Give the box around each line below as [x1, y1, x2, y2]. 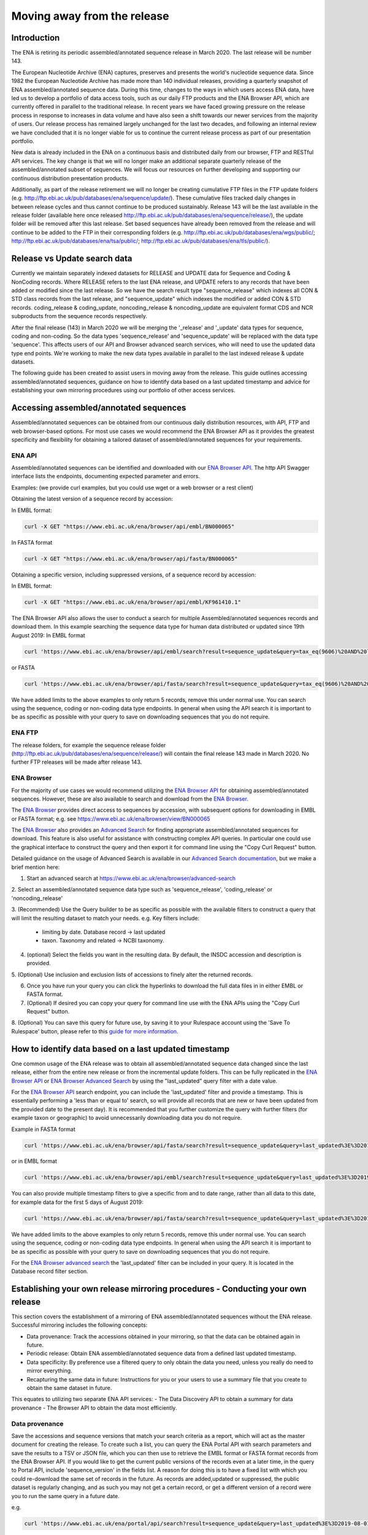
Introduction [11, 33, 60, 43]
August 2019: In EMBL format [11, 631, 85, 639]
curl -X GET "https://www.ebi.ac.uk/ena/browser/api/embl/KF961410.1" [24, 599, 242, 605]
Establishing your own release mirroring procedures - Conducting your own [11, 1284, 307, 1294]
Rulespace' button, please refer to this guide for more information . [11, 1027, 178, 1035]
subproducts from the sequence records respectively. [11, 313, 147, 320]
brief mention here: [11, 863, 60, 871]
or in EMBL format [11, 1157, 58, 1165]
